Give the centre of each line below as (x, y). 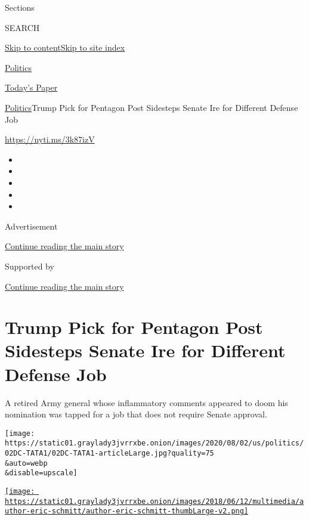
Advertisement (31, 226)
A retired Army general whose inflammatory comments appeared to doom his (146, 402)
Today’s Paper (31, 87)
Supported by (30, 266)
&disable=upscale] (41, 473)
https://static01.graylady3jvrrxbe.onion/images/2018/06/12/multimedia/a (154, 501)
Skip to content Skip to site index (65, 47)
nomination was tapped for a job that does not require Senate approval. (136, 414)
